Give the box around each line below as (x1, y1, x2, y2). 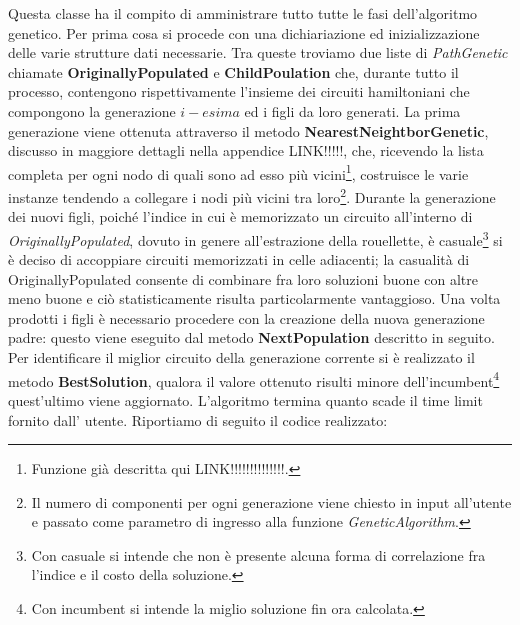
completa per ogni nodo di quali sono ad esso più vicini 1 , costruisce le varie (8, 160, 469, 184)
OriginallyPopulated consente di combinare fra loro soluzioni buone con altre (8, 268, 478, 289)
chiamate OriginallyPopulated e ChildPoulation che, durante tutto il (8, 61, 459, 82)
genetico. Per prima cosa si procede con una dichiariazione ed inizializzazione (8, 22, 480, 43)
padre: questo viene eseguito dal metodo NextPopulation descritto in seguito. (8, 327, 495, 348)
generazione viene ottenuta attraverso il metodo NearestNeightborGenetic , (8, 120, 489, 141)
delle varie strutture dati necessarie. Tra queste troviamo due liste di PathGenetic (8, 42, 508, 63)
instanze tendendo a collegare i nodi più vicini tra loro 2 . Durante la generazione (8, 184, 496, 207)
